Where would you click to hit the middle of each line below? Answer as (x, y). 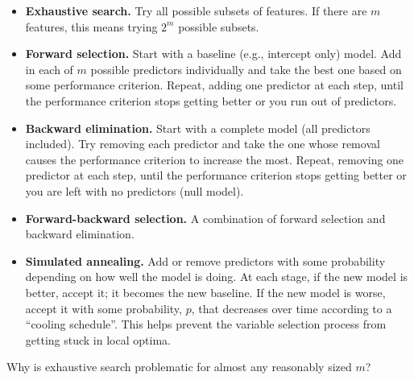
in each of (49, 69)
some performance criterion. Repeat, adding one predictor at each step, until (214, 85)
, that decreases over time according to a (292, 308)
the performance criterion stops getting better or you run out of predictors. (211, 100)
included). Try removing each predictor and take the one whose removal (203, 144)
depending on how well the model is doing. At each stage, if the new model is (217, 277)
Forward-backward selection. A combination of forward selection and (205, 218)
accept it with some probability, (103, 308)
